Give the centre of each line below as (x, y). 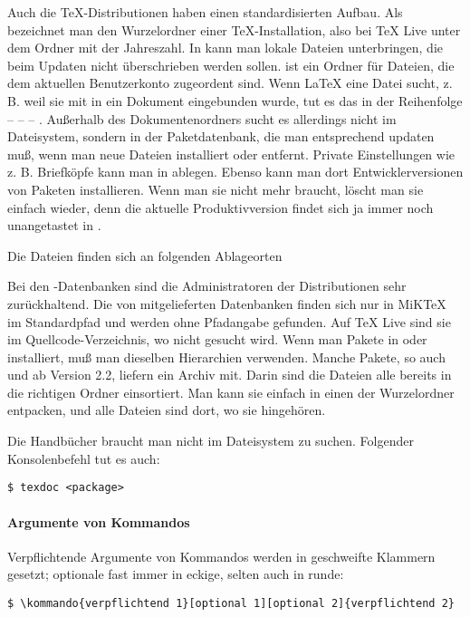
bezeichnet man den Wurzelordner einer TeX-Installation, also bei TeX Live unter (234, 29)
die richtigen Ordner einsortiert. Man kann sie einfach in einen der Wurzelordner (231, 392)
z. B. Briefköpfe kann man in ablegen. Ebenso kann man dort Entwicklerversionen (235, 172)
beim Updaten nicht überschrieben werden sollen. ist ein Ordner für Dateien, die (231, 65)
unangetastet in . (54, 225)
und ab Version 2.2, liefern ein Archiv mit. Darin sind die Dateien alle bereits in (230, 375)
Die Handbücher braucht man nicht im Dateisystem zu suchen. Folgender (211, 441)
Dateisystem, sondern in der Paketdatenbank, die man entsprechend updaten (221, 136)
